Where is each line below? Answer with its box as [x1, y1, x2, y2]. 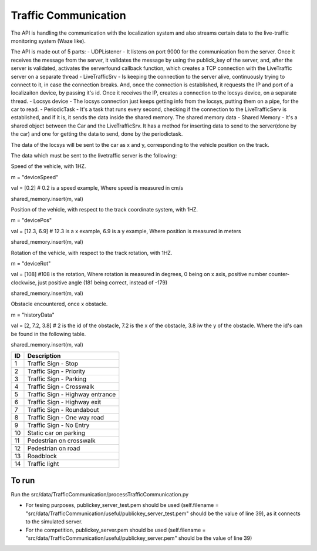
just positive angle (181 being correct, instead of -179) [38, 279, 168, 286]
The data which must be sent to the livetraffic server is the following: [11, 152, 177, 159]
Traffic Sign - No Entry [27, 421, 90, 429]
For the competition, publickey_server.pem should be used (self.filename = [25, 526, 206, 533]
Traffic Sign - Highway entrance [27, 391, 116, 399]
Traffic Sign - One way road [27, 414, 104, 422]
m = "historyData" [11, 311, 55, 318]
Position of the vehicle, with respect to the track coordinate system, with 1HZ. [11, 206, 198, 213]
